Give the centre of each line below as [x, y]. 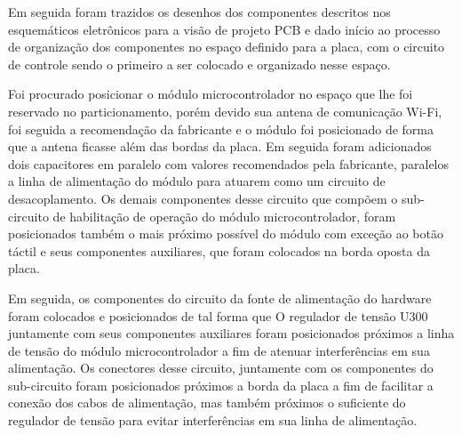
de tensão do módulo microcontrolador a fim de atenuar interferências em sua [219, 350]
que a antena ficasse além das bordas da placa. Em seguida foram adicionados [220, 146]
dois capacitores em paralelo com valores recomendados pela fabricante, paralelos [229, 163]
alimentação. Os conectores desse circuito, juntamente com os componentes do [221, 368]
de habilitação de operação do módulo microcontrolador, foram [224, 216]
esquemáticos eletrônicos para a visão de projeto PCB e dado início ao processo [224, 29]
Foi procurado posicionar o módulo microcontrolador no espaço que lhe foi [211, 94]
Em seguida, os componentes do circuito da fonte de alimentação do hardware [220, 298]
